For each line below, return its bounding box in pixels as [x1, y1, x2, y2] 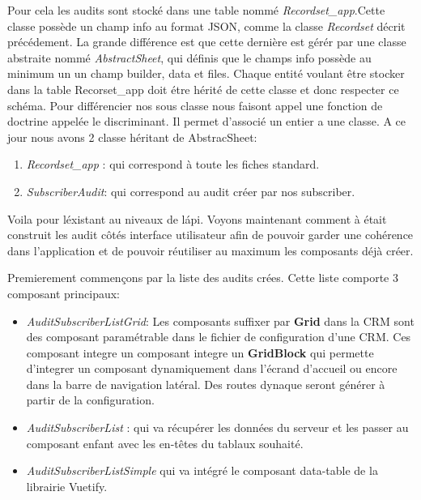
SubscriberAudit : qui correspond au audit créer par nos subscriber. [26, 182, 355, 199]
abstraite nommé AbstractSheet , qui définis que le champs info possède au [7, 49, 372, 66]
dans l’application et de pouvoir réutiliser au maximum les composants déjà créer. [7, 241, 414, 259]
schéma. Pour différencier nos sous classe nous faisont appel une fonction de [7, 96, 383, 113]
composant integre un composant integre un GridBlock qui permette [26, 344, 374, 361]
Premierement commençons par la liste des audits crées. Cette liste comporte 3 [7, 269, 398, 286]
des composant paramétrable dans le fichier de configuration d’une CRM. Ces [26, 328, 411, 345]
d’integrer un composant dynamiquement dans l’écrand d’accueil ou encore [26, 360, 398, 377]
